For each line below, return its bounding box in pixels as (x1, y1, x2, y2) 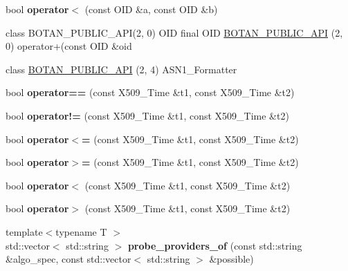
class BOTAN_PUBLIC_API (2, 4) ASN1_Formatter (6, 62, 237, 76)
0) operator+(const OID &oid (6, 39, 132, 53)
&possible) (209, 252, 254, 266)
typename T (55, 224, 107, 239)
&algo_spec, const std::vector (6, 252, 131, 266)
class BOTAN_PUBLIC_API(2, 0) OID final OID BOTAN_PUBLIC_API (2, (6, 25, 343, 39)
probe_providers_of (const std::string (127, 238, 302, 252)
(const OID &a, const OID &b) (84, 2, 218, 16)
